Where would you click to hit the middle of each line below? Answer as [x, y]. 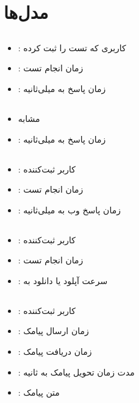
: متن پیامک [39, 392]
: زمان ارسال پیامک [53, 331]
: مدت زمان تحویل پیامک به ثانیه [76, 372]
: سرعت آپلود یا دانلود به [63, 280]
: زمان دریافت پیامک [55, 351]
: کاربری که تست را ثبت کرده [72, 47]
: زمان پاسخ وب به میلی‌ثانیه [69, 209]
